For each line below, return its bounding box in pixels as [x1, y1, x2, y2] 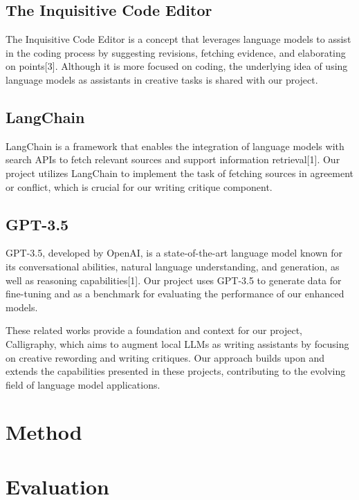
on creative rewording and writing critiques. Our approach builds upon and [6, 350, 324, 364]
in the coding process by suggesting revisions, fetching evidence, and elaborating [6, 45, 346, 59]
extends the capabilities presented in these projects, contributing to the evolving [6, 364, 346, 378]
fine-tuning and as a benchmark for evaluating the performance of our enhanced [6, 286, 344, 301]
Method [6, 418, 82, 446]
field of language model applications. [6, 377, 160, 391]
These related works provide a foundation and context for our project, [6, 323, 302, 337]
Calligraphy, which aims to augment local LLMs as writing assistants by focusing [6, 336, 349, 351]
